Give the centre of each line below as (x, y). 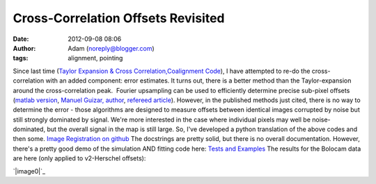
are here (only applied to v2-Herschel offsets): (79, 158)
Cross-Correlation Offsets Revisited (119, 18)
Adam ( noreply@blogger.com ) (111, 48)
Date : (21, 39)
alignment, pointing (95, 58)
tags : (21, 58)
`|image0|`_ (29, 171)
